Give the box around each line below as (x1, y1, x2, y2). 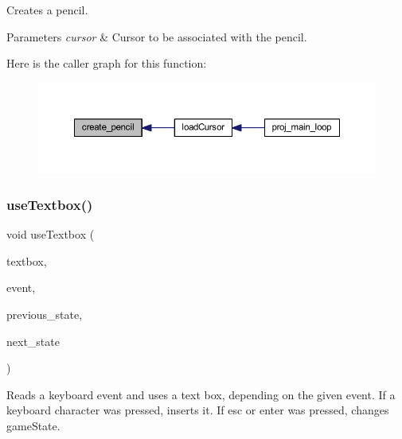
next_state (6, 332, 60, 349)
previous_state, (6, 306, 83, 322)
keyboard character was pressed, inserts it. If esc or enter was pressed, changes (6, 402, 389, 418)
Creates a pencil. (6, 2, 88, 17)
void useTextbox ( (6, 226, 95, 243)
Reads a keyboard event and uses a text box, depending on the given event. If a (6, 386, 396, 402)
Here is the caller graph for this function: (6, 55, 207, 72)
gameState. (6, 417, 60, 433)
